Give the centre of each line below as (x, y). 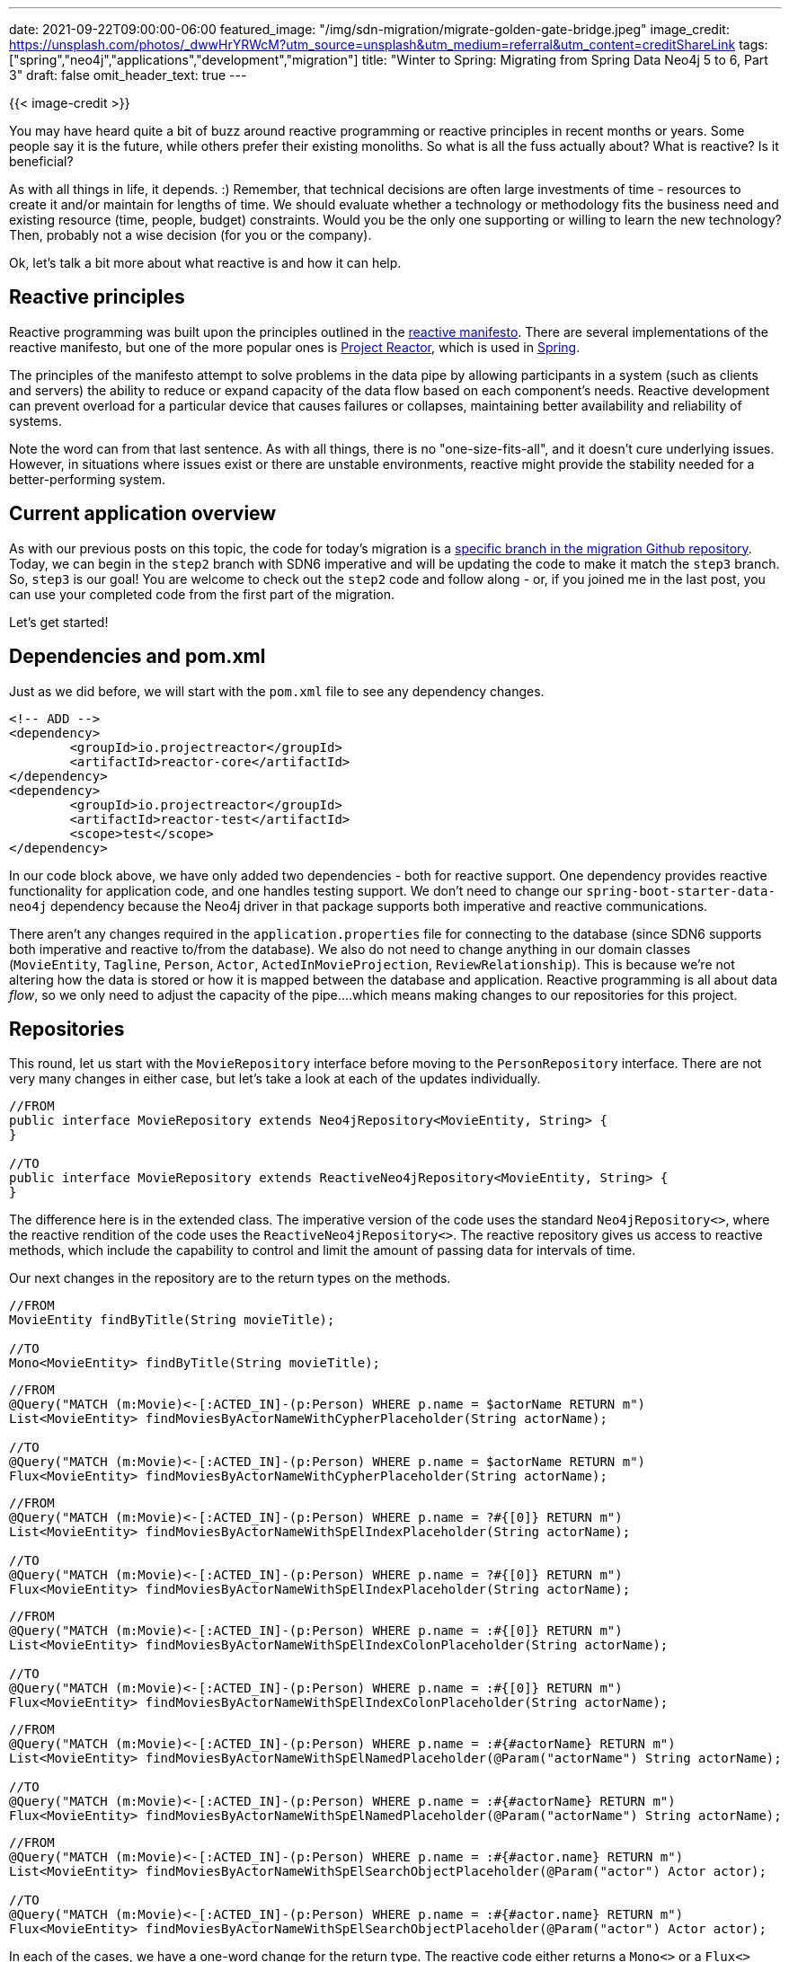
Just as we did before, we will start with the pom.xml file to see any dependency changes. (277, 691)
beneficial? (41, 161)
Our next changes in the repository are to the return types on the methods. (230, 1278)
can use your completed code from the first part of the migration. (202, 594)
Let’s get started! (59, 622)
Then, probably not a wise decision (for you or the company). (191, 235)
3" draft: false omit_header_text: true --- (128, 75)
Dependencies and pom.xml (137, 657)
